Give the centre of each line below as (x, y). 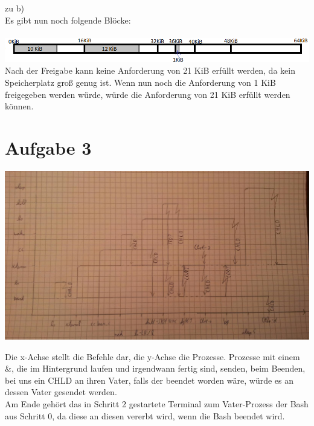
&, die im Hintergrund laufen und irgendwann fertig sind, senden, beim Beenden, (155, 368)
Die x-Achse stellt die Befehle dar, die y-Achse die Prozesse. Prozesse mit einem (152, 356)
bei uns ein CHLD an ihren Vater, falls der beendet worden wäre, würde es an (149, 380)
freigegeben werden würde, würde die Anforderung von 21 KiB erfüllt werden (148, 94)
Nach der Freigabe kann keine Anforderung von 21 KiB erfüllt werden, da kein (150, 70)
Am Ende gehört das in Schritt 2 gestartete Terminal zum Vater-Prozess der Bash (157, 403)
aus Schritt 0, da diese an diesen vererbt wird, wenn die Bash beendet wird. (145, 415)
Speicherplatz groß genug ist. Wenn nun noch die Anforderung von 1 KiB (140, 82)
